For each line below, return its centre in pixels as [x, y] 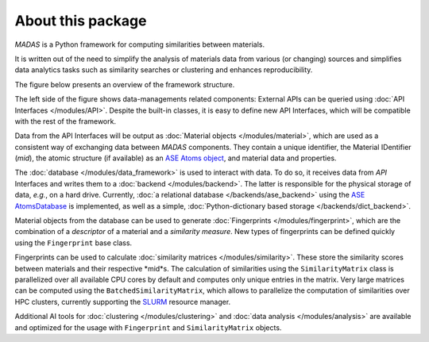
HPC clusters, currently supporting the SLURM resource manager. [123, 302]
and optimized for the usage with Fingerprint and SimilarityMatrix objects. [148, 327]
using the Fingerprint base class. [73, 243]
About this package [81, 21]
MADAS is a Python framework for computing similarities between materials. [140, 44]
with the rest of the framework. [66, 121]
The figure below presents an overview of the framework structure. [125, 84]
